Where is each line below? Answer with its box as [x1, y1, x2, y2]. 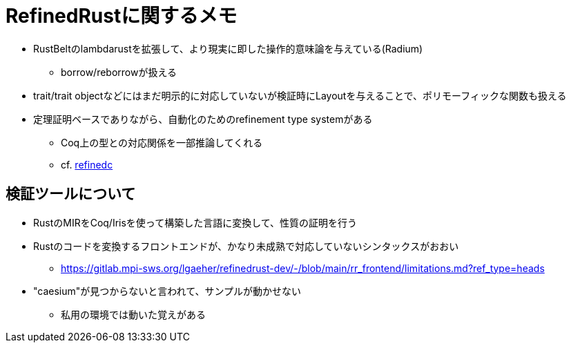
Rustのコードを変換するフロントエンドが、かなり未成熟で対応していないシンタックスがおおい [33, 240, 459, 252]
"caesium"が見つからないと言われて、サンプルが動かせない [33, 284, 302, 297]
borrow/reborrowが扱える [61, 66, 177, 78]
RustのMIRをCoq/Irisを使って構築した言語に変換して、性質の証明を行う [33, 216, 358, 229]
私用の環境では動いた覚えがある [61, 308, 206, 320]
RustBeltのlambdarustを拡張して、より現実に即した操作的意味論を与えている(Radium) [33, 42, 423, 55]
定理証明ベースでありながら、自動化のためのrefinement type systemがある [33, 113, 373, 125]
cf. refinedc [61, 158, 113, 171]
